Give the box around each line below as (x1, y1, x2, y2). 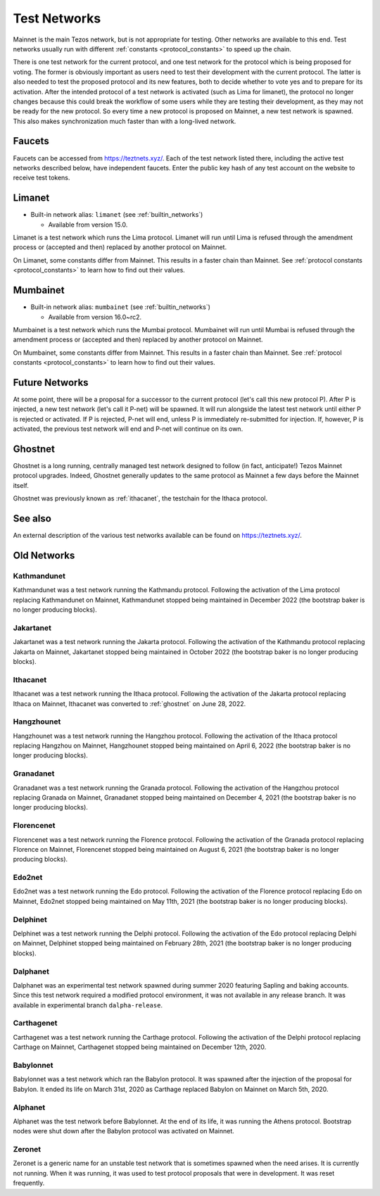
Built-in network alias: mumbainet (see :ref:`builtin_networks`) (30, 303, 211, 311)
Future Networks (13, 377, 89, 389)
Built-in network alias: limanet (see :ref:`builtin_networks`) (30, 210, 203, 219)
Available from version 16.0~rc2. (48, 313, 142, 321)
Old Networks (13, 549, 75, 561)
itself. (13, 481, 30, 489)
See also (13, 512, 52, 524)
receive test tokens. (13, 173, 70, 182)
